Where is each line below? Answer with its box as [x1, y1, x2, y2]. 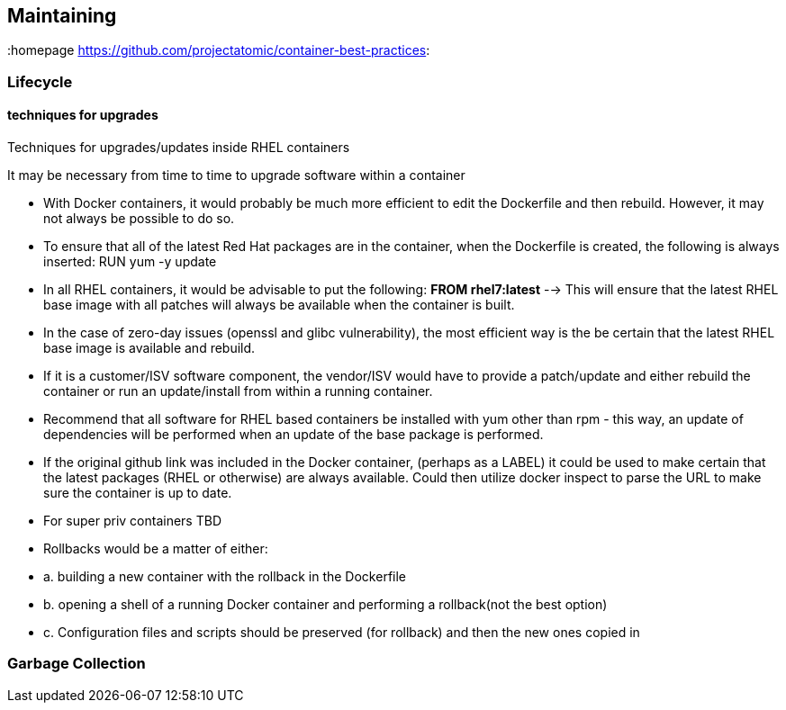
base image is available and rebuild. [43, 340, 256, 356]
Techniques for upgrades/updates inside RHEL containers [7, 139, 350, 156]
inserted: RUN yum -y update [43, 254, 217, 270]
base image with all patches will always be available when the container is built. [43, 297, 515, 313]
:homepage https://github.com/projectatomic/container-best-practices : [7, 42, 430, 58]
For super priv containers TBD [43, 513, 221, 529]
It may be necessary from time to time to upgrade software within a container [7, 167, 465, 184]
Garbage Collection [7, 654, 146, 673]
